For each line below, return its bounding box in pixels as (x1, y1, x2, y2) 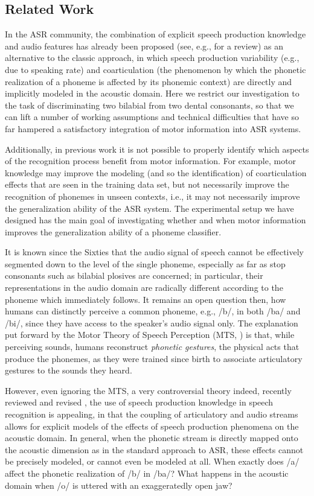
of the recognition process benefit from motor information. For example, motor (5, 154, 296, 167)
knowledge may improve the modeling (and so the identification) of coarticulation (5, 166, 307, 179)
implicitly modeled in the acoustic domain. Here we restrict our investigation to (5, 87, 300, 100)
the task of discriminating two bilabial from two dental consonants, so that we (5, 98, 294, 111)
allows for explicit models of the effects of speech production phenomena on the (5, 419, 299, 432)
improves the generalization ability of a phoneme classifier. (5, 225, 222, 238)
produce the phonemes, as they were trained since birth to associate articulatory (5, 352, 303, 364)
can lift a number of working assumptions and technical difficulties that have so (5, 110, 299, 123)
